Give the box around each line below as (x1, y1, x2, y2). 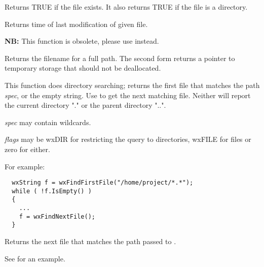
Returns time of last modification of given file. (5, 18, 148, 29)
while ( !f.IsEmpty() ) (12, 187, 92, 195)
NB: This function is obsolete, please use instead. (5, 36, 159, 46)
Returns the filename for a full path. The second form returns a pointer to (5, 52, 235, 63)
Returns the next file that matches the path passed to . (5, 236, 176, 247)
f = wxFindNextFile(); (19, 213, 95, 220)
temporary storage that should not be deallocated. (5, 63, 161, 73)
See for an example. (5, 253, 65, 263)
